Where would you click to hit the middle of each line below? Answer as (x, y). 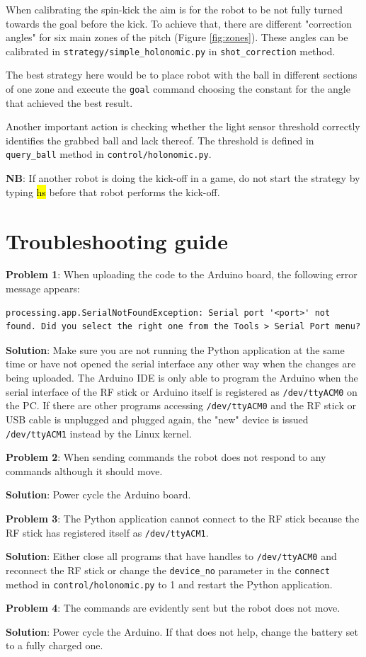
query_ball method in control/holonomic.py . (109, 154)
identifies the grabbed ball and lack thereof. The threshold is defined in (160, 140)
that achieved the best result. (69, 102)
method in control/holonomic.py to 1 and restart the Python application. (169, 584)
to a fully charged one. (55, 645)
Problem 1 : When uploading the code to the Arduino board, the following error (182, 274)
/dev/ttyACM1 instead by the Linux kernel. (99, 433)
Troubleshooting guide (117, 240)
